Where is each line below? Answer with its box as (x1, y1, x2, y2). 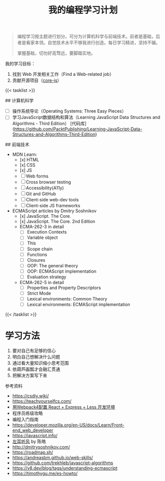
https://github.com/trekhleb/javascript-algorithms (12, 460, 114, 466)
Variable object (27, 235, 58, 240)
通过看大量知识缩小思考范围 (12, 360, 69, 366)
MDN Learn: (12, 152, 37, 158)
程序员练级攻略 (12, 410, 43, 417)
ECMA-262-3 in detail (19, 224, 64, 230)
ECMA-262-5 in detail (19, 279, 64, 285)
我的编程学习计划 (48, 4, 118, 16)
